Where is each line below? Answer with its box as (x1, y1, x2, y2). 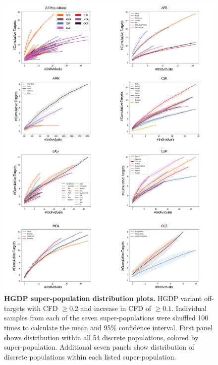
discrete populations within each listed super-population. (4, 351, 176, 362)
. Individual (171, 303, 207, 313)
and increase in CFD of (80, 303, 151, 313)
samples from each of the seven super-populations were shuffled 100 (4, 312, 209, 323)
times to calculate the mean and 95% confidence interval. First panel (4, 322, 213, 333)
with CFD (27, 303, 58, 313)
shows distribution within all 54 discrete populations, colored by (4, 332, 199, 342)
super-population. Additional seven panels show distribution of (4, 342, 194, 352)
